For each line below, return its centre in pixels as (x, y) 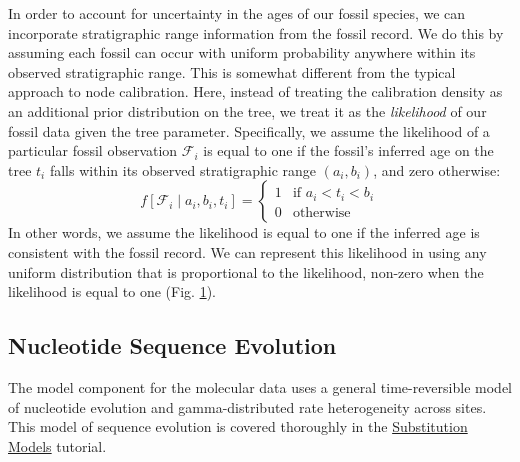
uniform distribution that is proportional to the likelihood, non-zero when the (246, 271)
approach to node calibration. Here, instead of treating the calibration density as (255, 91)
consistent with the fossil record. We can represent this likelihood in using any (247, 251)
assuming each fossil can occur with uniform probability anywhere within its (242, 52)
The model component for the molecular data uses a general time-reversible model (260, 386)
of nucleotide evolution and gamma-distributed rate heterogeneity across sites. (247, 406)
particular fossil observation (93, 150)
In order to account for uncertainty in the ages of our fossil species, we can (237, 13)
